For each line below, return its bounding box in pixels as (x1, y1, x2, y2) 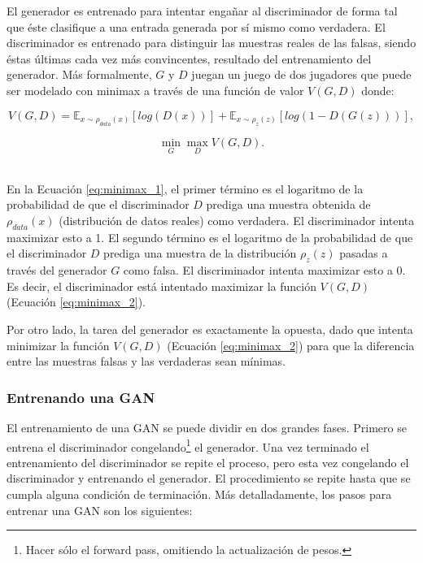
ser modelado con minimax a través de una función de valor (7, 81, 304, 98)
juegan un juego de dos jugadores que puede (191, 66, 412, 83)
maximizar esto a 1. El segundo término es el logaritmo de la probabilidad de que (7, 228, 413, 245)
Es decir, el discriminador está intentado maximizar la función (7, 277, 316, 294)
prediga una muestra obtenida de (206, 196, 371, 213)
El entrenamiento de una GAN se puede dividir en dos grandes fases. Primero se (7, 418, 407, 435)
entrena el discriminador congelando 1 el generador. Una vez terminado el (7, 435, 369, 455)
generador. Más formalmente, (7, 66, 152, 83)
